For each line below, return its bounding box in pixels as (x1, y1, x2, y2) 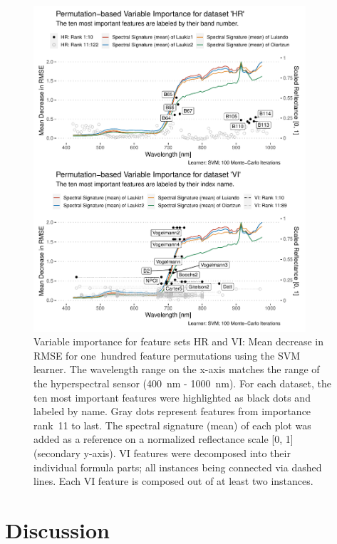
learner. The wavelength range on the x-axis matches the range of (33, 362, 320, 377)
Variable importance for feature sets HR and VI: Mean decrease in (33, 334, 323, 349)
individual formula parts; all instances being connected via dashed (33, 459, 322, 474)
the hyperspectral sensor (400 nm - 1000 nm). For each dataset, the (33, 376, 331, 391)
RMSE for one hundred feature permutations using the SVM (33, 347, 301, 362)
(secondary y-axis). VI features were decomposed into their (33, 445, 291, 460)
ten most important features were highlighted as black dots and (33, 389, 311, 404)
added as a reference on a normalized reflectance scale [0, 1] (33, 431, 294, 446)
